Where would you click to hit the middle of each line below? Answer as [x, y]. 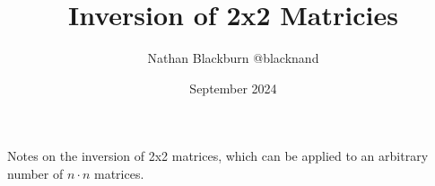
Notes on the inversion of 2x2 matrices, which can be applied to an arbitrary [218, 156]
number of [35, 173]
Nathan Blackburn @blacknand [233, 58]
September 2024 [233, 88]
